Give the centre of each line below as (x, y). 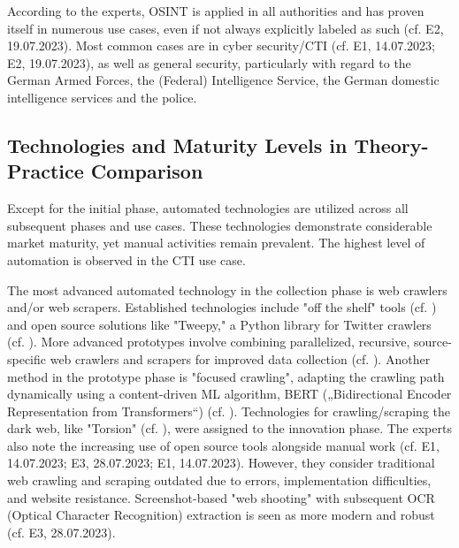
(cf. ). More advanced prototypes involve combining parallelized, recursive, (209, 342)
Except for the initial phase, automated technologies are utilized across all (208, 208)
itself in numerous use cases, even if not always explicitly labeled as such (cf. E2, (226, 28)
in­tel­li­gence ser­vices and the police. (102, 97)
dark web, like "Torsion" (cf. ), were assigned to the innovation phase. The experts (229, 428)
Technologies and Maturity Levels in (177, 145)
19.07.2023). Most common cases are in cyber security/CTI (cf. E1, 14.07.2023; (221, 46)
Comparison (147, 171)
